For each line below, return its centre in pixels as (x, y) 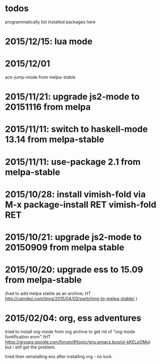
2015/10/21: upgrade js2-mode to (73, 237)
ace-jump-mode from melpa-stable (40, 77)
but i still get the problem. (31, 347)
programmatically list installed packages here (50, 22)
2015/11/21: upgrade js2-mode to (72, 97)
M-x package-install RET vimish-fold (81, 205)
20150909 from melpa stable (65, 248)
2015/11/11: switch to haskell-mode (76, 129)
